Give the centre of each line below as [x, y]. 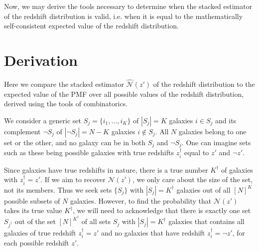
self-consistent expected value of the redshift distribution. [91, 26]
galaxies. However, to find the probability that [141, 200]
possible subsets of [32, 200]
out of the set [35, 221]
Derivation [41, 60]
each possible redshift [37, 243]
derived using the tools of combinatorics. [66, 104]
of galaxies [237, 169]
